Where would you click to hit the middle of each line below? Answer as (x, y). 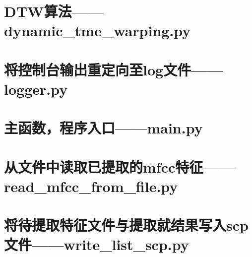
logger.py (36, 89)
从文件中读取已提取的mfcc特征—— (120, 166)
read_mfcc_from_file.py (91, 186)
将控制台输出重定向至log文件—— (114, 69)
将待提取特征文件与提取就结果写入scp (126, 225)
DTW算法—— (54, 11)
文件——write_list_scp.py (96, 244)
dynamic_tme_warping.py (97, 31)
